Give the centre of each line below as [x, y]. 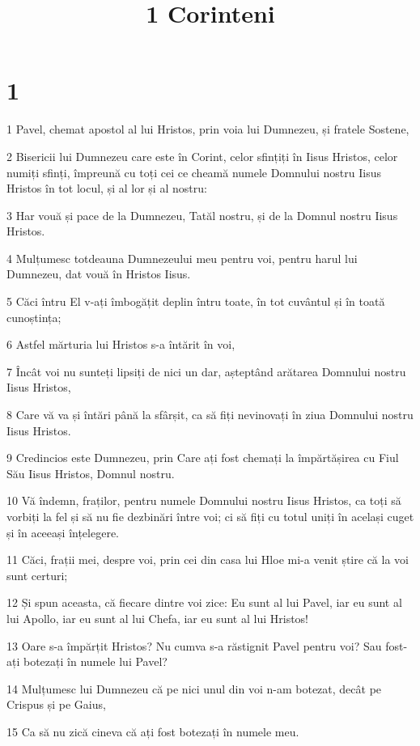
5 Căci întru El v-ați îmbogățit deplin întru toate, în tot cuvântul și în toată [196, 301]
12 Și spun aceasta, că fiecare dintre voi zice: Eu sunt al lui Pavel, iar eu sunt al [204, 602]
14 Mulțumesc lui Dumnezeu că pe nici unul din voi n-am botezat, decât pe [194, 688]
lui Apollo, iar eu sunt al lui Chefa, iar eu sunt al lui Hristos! [158, 618]
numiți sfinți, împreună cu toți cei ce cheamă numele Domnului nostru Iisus [194, 172]
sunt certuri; [37, 575]
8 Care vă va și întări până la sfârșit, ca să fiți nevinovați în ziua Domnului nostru [210, 415]
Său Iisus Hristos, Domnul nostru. [91, 473]
